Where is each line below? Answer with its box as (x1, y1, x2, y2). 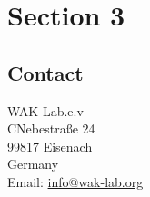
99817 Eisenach (7, 136, 93, 155)
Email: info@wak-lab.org (7, 172, 144, 191)
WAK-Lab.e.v (7, 101, 84, 120)
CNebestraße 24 (7, 119, 95, 138)
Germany (7, 154, 59, 173)
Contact (7, 58, 84, 86)
